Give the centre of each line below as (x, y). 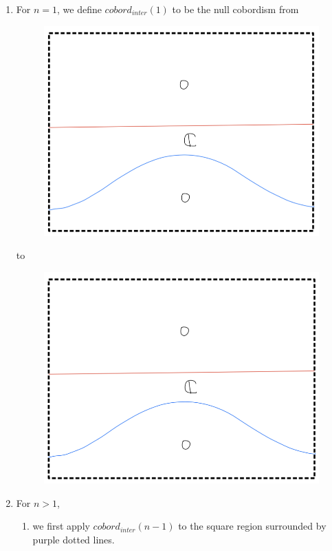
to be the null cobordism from (235, 9)
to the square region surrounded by (252, 526)
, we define (79, 9)
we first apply (61, 526)
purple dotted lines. (74, 540)
